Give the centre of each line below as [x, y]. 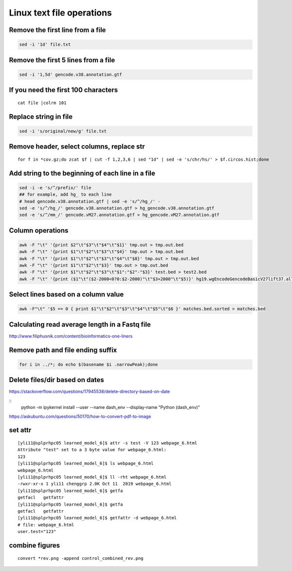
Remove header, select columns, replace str [77, 147]
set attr [20, 430]
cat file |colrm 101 [42, 103]
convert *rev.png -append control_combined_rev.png [81, 558]
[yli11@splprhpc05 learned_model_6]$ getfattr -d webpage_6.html [97, 518]
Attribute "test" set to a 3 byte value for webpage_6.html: [92, 450]
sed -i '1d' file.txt [45, 45]
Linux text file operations [60, 13]
